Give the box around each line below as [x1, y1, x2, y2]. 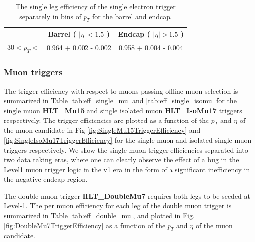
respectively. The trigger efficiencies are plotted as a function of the [4, 115, 209, 125]
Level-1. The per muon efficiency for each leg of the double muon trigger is [4, 200, 232, 211]
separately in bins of [19, 11, 82, 21]
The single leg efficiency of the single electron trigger [15, 1, 176, 11]
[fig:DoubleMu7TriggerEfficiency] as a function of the [4, 220, 166, 230]
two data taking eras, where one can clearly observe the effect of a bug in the [4, 154, 239, 165]
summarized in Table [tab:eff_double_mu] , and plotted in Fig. [4, 210, 195, 221]
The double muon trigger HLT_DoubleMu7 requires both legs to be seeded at [4, 190, 251, 201]
